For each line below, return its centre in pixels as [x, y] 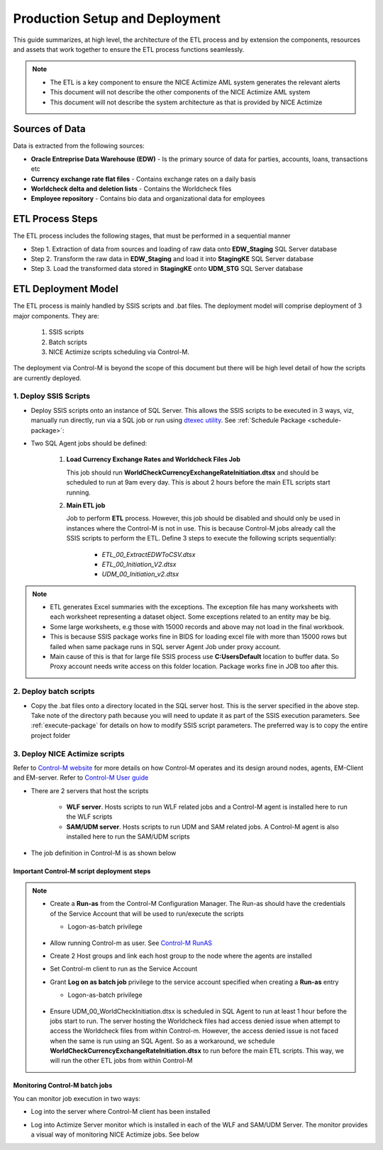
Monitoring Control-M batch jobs [63, 1085]
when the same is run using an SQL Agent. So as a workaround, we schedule [162, 1041]
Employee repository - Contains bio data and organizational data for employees [148, 199]
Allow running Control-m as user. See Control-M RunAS [131, 943]
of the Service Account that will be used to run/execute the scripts [147, 913]
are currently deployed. [47, 378]
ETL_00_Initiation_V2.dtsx [139, 564]
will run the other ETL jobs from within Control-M [121, 1061]
